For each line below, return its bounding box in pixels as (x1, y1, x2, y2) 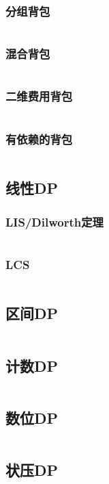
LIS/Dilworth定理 (5, 213, 104, 230)
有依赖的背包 (5, 130, 73, 147)
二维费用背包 (5, 88, 73, 105)
